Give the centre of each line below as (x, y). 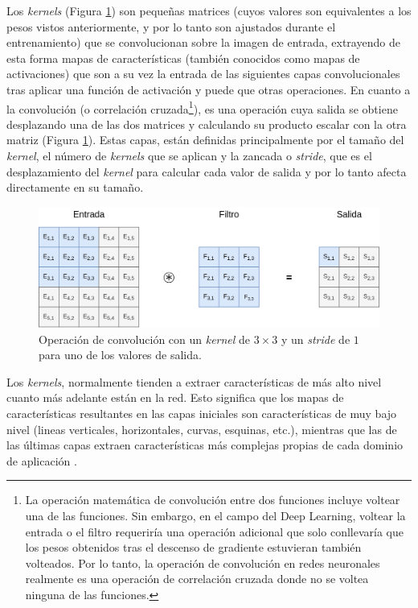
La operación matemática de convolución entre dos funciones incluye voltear (213, 500)
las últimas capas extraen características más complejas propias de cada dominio (205, 445)
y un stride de (316, 339)
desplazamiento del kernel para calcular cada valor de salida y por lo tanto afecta (207, 171)
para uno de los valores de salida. (120, 355)
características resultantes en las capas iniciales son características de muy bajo (202, 414)
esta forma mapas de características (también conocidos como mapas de (183, 58)
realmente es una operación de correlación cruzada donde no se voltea (197, 579)
